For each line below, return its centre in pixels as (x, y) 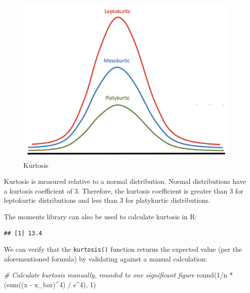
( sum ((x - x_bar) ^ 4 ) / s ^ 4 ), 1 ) (50, 284)
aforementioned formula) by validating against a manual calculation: (106, 258)
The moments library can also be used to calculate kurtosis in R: (100, 216)
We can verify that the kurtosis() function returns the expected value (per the (123, 249)
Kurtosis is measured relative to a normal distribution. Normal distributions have (125, 181)
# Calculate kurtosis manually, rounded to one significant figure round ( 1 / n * (118, 275)
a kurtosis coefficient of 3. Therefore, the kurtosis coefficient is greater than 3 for (124, 190)
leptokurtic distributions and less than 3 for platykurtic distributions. (107, 200)
